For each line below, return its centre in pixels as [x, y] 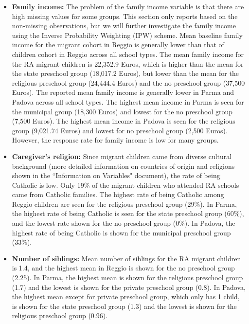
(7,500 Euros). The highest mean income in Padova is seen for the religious [124, 121]
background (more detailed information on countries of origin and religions [123, 166]
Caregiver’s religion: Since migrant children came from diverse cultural [122, 156]
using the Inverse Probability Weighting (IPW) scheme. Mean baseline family [127, 35]
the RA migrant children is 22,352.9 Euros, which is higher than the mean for [128, 63]
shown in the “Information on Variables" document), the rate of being [116, 175]
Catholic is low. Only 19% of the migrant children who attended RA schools [125, 185]
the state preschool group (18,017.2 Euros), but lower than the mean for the [125, 73]
